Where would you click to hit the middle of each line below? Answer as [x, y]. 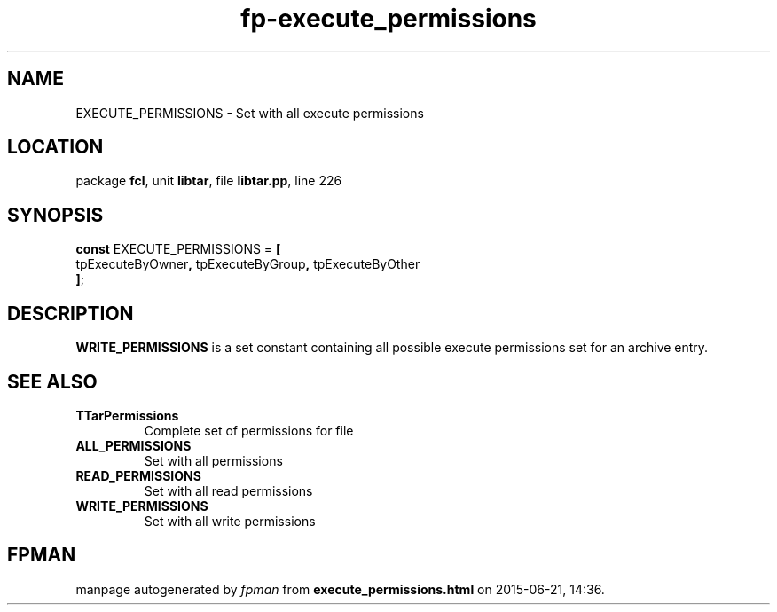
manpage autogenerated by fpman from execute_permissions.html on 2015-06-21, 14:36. [340, 589]
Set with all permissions [213, 460]
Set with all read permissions [228, 490]
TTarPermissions [127, 415]
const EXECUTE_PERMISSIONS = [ [178, 249]
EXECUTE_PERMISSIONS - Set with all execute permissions [250, 113]
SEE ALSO [52, 381]
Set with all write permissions [230, 521]
